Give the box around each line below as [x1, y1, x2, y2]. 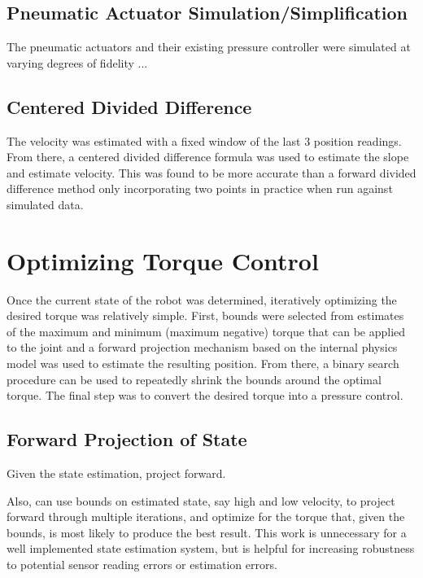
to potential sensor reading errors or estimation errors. [7, 556, 277, 573]
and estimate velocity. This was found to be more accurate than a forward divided [7, 164, 416, 181]
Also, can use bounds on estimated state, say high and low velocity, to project [7, 492, 395, 509]
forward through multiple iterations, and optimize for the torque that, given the [7, 508, 405, 525]
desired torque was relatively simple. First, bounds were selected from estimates [7, 307, 404, 324]
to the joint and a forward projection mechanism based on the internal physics [7, 339, 398, 356]
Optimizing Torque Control [7, 243, 319, 277]
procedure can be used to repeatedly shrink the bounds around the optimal [7, 370, 382, 388]
